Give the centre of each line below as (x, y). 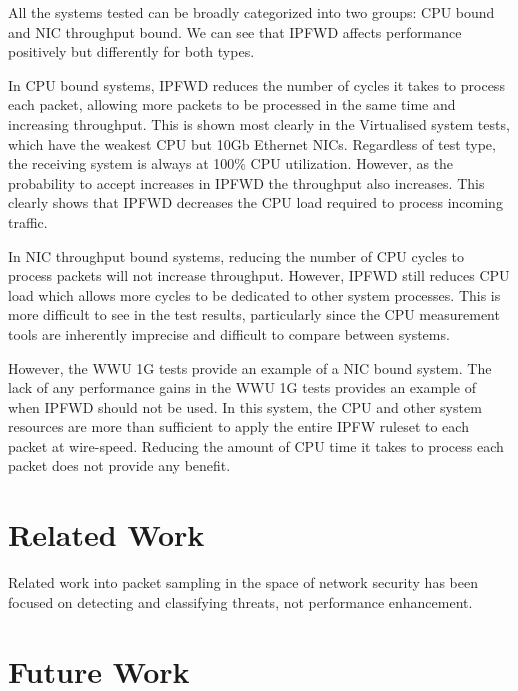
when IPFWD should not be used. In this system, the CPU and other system (245, 406)
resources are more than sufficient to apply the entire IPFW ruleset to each (238, 426)
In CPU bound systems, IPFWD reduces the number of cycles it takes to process (256, 84)
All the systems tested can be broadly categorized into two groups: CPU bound (251, 12)
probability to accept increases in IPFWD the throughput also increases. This (246, 182)
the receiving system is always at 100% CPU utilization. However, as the (231, 163)
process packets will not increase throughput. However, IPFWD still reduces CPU (259, 275)
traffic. (28, 221)
